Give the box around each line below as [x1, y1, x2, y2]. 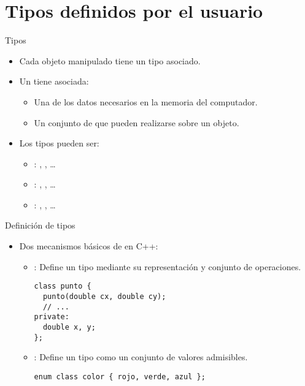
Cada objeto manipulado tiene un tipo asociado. [19, 54, 201, 67]
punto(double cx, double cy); [42, 292, 166, 301]
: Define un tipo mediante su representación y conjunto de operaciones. [34, 260, 301, 273]
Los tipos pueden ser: [19, 137, 99, 149]
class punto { [34, 282, 91, 291]
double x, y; [42, 322, 96, 331]
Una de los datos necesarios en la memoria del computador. [34, 95, 258, 108]
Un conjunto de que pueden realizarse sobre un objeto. [34, 116, 239, 129]
